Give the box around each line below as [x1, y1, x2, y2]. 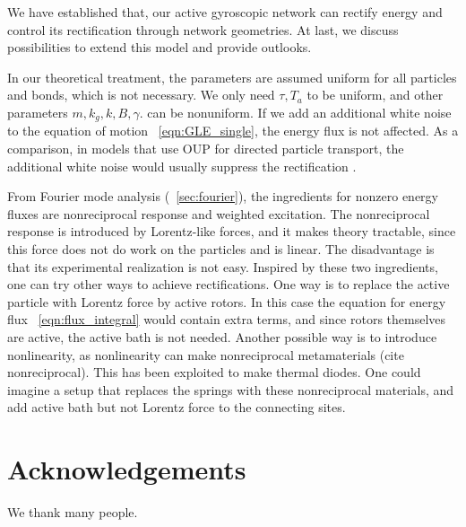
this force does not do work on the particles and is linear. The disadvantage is [7, 239, 435, 258]
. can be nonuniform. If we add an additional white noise [139, 102, 452, 121]
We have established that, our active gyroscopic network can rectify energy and [7, 3, 443, 21]
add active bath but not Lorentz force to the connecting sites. [7, 398, 346, 417]
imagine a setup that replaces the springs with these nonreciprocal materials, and [7, 380, 454, 399]
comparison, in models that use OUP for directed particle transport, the [7, 139, 404, 158]
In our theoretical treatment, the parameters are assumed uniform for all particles [7, 67, 457, 86]
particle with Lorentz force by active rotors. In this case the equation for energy [7, 292, 446, 311]
